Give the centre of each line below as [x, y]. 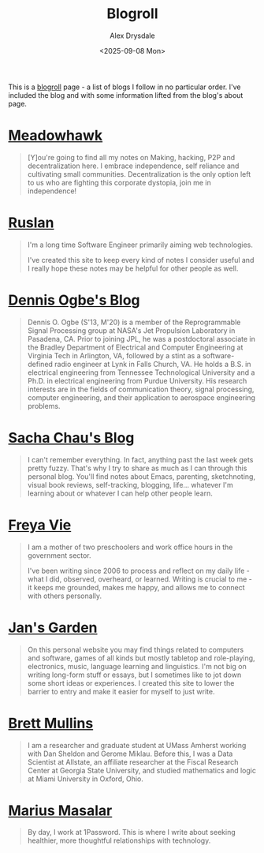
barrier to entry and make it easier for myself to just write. [121, 691]
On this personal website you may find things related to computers [136, 649]
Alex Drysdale [132, 36]
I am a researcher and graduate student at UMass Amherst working [137, 745]
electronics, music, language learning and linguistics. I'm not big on [137, 666]
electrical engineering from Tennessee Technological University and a [141, 372]
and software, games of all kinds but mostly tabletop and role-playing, [141, 658]
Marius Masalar [60, 810]
